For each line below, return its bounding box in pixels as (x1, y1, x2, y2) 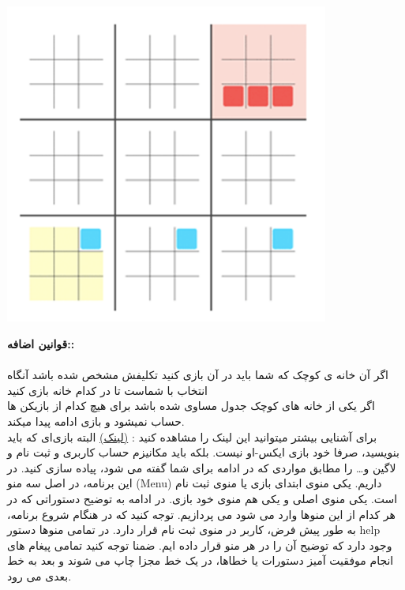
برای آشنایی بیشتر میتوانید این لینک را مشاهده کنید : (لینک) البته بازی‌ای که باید (7, 428, 377, 445)
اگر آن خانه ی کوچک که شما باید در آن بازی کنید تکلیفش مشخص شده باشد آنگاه (7, 366, 388, 383)
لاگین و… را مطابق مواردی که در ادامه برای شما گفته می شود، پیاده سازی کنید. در (7, 459, 396, 475)
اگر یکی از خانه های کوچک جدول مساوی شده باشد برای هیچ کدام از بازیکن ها (7, 397, 375, 414)
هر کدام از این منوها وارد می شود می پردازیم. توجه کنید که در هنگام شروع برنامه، (7, 505, 396, 522)
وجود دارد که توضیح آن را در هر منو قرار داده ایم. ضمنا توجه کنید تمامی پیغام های (7, 536, 392, 553)
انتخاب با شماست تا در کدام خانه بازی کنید (7, 381, 208, 398)
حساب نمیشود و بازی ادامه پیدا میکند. (7, 412, 185, 429)
